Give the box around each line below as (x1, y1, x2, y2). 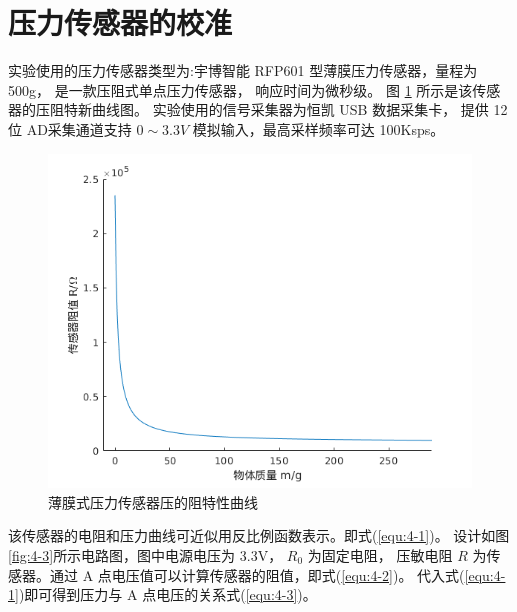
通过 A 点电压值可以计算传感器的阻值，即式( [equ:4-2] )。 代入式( (49, 564, 465, 585)
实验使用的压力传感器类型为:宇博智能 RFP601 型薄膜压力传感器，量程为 (8, 60, 478, 81)
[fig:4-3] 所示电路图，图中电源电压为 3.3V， (8, 545, 283, 566)
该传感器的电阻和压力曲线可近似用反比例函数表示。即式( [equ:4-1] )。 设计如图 (8, 525, 510, 546)
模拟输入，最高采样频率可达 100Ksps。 (192, 118, 445, 139)
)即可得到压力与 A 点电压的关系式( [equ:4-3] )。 (18, 584, 317, 605)
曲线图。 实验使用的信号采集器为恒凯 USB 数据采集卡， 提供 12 (91, 99, 508, 120)
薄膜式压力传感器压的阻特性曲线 (48, 491, 258, 512)
